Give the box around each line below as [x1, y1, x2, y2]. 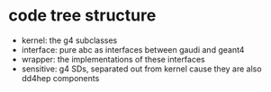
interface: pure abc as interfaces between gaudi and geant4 [21, 44, 245, 54]
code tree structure [8, 5, 157, 26]
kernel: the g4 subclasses [21, 35, 118, 46]
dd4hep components [21, 72, 100, 83]
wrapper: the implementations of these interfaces [21, 54, 205, 64]
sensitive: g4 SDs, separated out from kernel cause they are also [21, 63, 262, 74]
